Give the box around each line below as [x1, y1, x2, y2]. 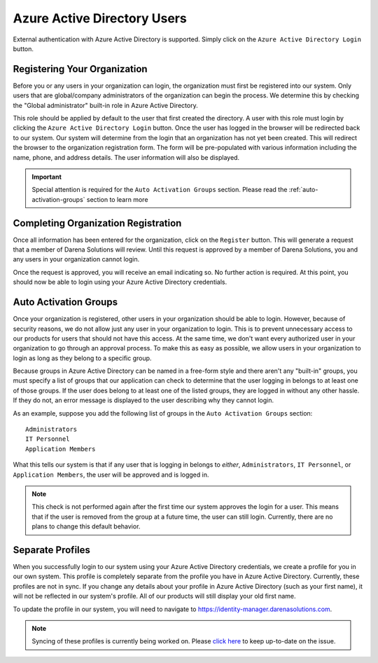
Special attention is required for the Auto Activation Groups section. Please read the [31, 186, 288, 194]
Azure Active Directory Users [13, 11, 187, 26]
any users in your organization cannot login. [13, 255, 140, 264]
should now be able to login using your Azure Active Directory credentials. [13, 278, 227, 287]
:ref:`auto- [288, 186, 318, 194]
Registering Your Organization [13, 63, 148, 75]
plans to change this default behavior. [31, 522, 141, 531]
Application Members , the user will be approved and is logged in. [13, 470, 209, 479]
